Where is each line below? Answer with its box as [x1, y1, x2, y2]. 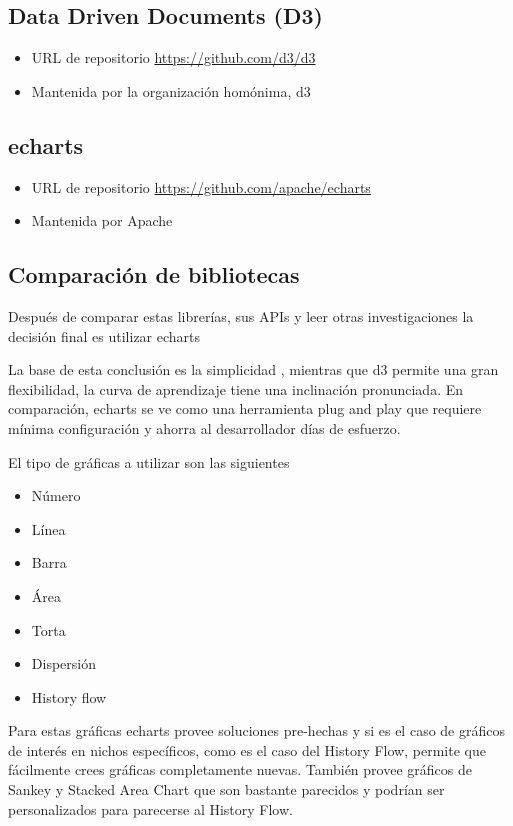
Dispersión [31, 653, 96, 674]
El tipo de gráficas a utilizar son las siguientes [8, 451, 290, 472]
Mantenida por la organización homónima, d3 [31, 80, 311, 101]
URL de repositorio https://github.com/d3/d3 [31, 47, 316, 68]
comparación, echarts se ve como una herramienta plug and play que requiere [8, 398, 482, 419]
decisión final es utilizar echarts [8, 325, 201, 346]
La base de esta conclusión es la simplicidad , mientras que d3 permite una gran [8, 359, 499, 380]
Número [31, 485, 81, 506]
